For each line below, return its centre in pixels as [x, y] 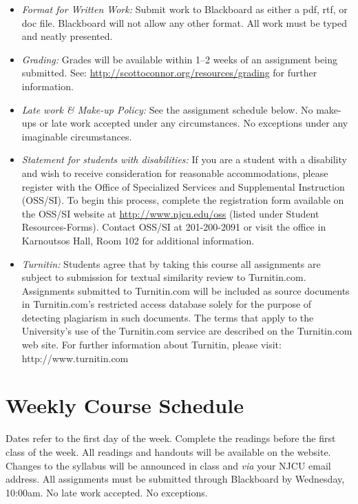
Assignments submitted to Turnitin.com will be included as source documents [186, 290]
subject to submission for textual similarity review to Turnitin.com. [164, 277]
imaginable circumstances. [77, 136]
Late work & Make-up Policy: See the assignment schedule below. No [167, 109]
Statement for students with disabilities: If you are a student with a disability [184, 159]
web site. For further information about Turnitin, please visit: [151, 345]
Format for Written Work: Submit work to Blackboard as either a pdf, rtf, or [185, 9]
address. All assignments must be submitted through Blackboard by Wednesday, [175, 479]
